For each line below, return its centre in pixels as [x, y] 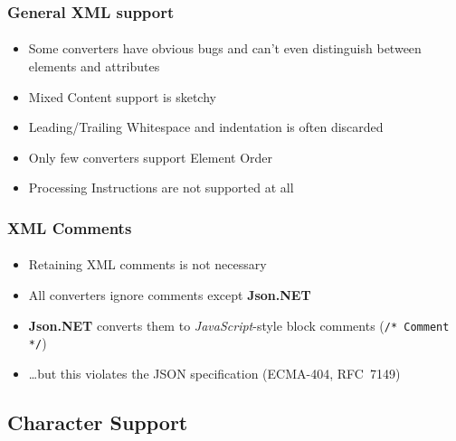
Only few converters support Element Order [151, 157]
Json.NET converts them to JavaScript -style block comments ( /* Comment [239, 325]
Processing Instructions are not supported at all [161, 188]
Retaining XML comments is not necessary [147, 264]
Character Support [98, 422]
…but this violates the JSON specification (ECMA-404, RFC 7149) [214, 373]
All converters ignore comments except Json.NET [170, 295]
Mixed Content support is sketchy [122, 96]
